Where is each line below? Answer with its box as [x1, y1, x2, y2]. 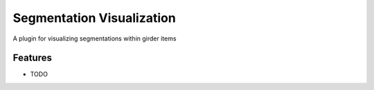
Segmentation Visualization [12, 10, 176, 25]
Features [12, 52, 52, 64]
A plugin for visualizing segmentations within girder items [12, 34, 177, 43]
